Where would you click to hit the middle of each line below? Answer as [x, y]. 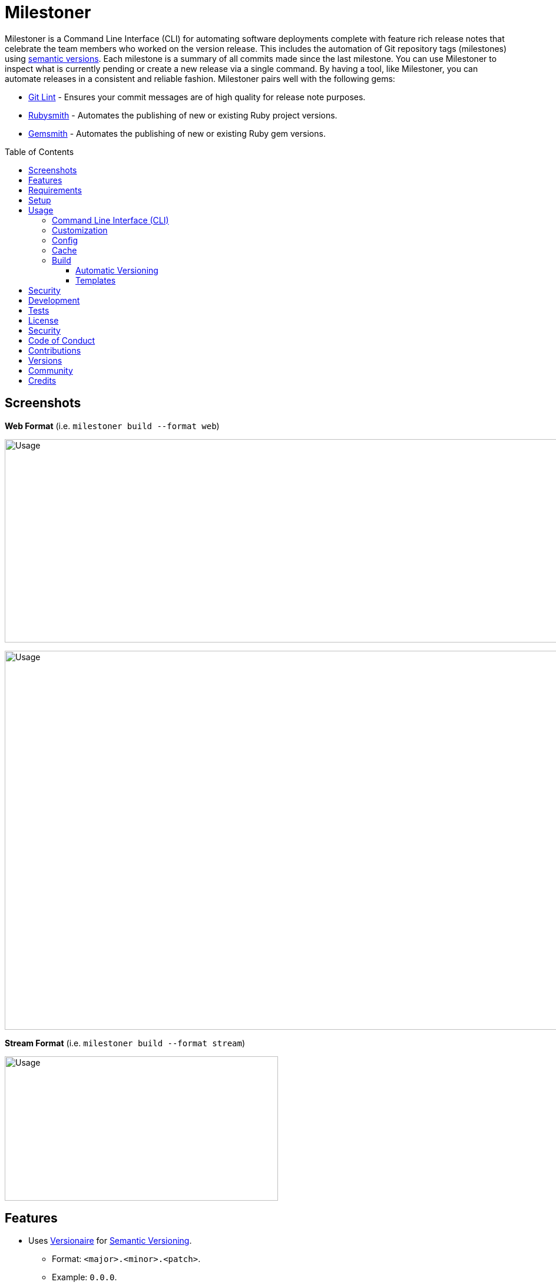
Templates [96, 280]
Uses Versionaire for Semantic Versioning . [110, 1241]
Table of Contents [39, 151]
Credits [42, 380]
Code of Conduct [62, 340]
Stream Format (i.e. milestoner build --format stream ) [125, 1043]
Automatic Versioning [117, 270]
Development [54, 300]
